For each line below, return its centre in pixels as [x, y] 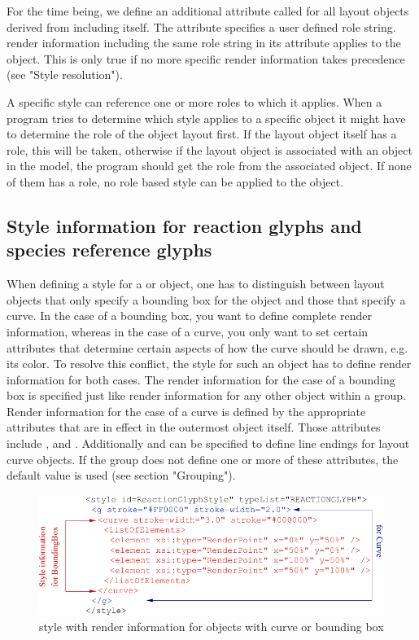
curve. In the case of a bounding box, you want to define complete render [189, 316]
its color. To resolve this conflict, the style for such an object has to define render [209, 364]
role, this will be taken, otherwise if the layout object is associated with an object [209, 149]
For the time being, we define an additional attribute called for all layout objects [208, 11]
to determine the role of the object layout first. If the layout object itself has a [202, 134]
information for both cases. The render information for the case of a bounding [201, 379]
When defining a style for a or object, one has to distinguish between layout [196, 284]
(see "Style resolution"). [65, 75]
